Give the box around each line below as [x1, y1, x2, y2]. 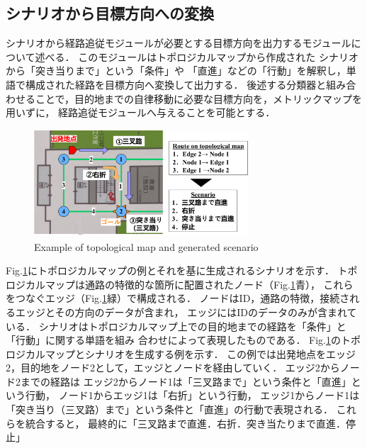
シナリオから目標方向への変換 [6, 2, 214, 24]
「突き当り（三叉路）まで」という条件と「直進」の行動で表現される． [6, 402, 333, 417]
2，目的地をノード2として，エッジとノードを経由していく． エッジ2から [6, 360, 340, 375]
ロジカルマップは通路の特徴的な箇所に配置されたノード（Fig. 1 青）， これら [6, 276, 354, 291]
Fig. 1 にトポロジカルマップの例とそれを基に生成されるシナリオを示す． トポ [6, 263, 358, 278]
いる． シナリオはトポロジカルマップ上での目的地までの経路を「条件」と [6, 318, 346, 333]
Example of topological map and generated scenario [34, 239, 259, 254]
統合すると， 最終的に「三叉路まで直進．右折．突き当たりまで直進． [25, 415, 346, 430]
